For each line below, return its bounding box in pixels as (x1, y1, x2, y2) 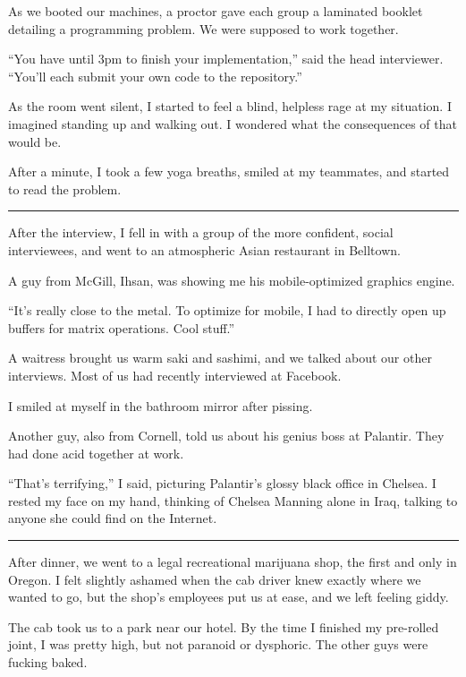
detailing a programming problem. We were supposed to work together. (8, 19, 399, 38)
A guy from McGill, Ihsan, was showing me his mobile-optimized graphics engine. (8, 270, 455, 289)
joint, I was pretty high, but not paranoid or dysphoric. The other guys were (8, 635, 428, 654)
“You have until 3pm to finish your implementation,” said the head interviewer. (8, 49, 444, 68)
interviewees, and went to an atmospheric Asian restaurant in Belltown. (8, 240, 401, 259)
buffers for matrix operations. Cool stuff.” (8, 318, 235, 337)
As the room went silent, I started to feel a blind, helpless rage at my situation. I (8, 97, 452, 116)
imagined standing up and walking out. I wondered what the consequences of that (8, 114, 457, 133)
